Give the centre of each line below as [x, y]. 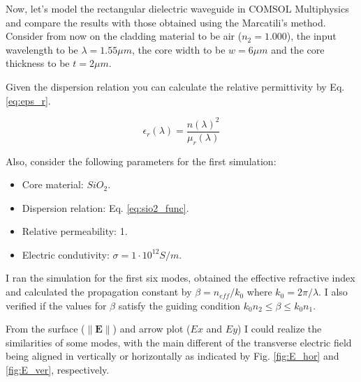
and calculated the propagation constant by [99, 292]
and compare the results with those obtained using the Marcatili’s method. [166, 22]
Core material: [53, 184]
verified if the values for [56, 305]
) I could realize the [280, 329]
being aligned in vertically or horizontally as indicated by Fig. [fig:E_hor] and [172, 356]
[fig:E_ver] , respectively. [58, 370]
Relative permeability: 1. [75, 231]
